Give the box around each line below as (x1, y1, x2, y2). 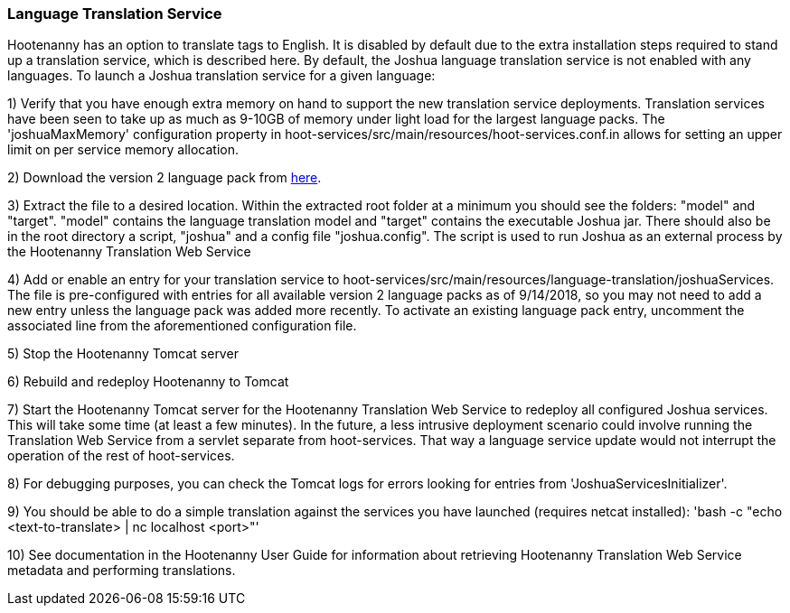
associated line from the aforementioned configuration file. (7, 318, 357, 334)
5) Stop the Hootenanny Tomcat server (7, 346, 239, 362)
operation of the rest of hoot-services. (7, 448, 235, 464)
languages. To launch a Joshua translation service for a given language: (7, 68, 436, 84)
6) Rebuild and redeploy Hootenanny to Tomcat (7, 374, 289, 390)
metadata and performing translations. (7, 562, 236, 579)
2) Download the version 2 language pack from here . (7, 170, 322, 186)
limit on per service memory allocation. (7, 142, 239, 158)
